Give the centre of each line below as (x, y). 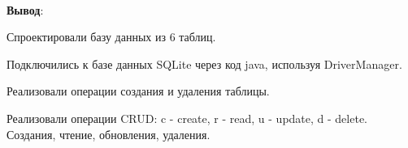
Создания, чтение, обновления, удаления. (109, 134)
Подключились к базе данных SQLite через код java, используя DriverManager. (204, 63)
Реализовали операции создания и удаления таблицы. (138, 91)
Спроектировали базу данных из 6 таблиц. (111, 37)
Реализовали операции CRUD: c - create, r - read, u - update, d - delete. (187, 118)
